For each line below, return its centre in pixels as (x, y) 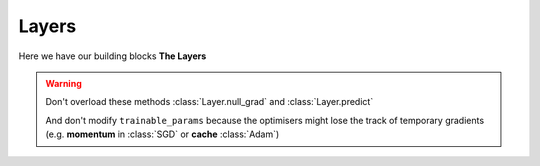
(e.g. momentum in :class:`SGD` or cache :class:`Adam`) (162, 134)
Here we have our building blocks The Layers (112, 56)
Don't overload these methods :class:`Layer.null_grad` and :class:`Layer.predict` (209, 102)
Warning (63, 83)
